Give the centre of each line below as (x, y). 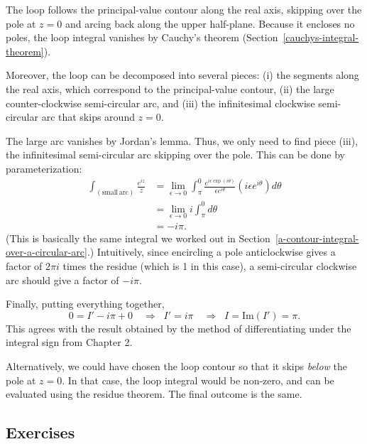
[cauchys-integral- (321, 37)
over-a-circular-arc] (46, 252)
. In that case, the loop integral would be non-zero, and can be (198, 380)
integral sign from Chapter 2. (69, 342)
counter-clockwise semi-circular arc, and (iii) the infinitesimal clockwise (160, 103)
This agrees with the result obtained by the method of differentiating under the (179, 328)
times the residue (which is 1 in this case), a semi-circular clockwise (210, 265)
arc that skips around (88, 117)
